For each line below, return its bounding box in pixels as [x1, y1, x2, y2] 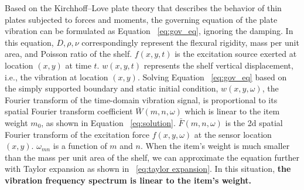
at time [65, 59, 91, 71]
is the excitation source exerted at [175, 48, 297, 60]
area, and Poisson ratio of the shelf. [5, 48, 132, 60]
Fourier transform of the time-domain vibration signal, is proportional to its [5, 93, 278, 106]
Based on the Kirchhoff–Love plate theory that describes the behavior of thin [5, 2, 282, 13]
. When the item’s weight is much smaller [140, 140, 290, 152]
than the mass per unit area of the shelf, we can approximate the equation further [5, 151, 299, 163]
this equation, [5, 36, 54, 48]
